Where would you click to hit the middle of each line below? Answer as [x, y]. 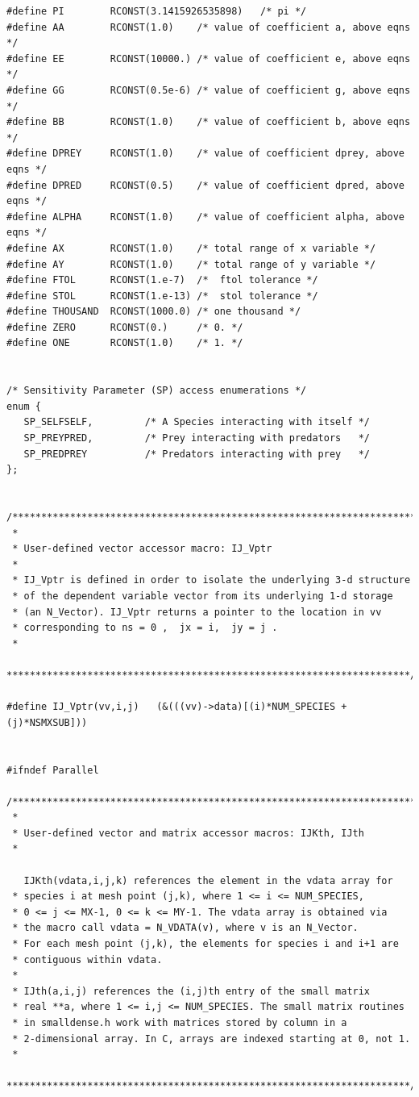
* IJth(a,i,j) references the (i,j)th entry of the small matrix [191, 991]
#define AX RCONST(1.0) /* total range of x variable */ [191, 248]
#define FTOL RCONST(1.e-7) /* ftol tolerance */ [162, 280]
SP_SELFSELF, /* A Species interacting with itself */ [197, 422]
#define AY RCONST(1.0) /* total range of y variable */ [191, 264]
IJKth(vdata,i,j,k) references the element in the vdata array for [208, 880]
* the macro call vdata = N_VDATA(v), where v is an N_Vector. [185, 928]
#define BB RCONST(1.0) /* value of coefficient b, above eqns [209, 122]
